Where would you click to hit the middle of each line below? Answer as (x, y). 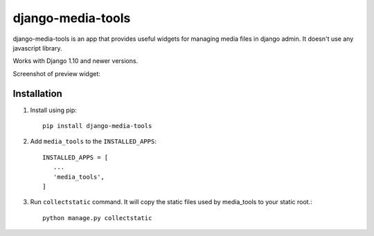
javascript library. (37, 48)
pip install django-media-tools (97, 126)
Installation (37, 93)
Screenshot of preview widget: (56, 73)
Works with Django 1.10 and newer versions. (75, 61)
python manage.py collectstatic (97, 218)
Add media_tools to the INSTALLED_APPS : (93, 141)
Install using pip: (54, 110)
